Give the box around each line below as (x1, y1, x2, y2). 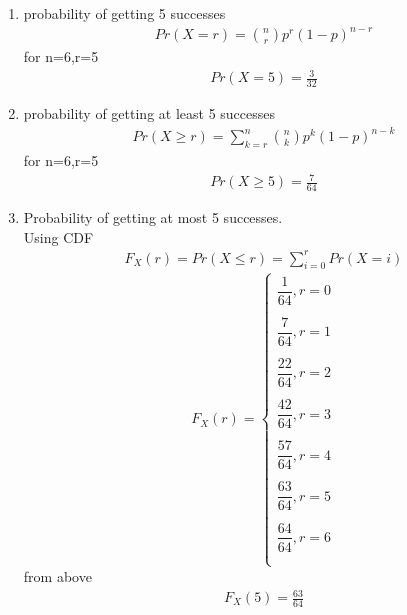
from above (23, 565, 92, 586)
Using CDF (23, 226, 94, 247)
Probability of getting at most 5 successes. (23, 206, 283, 227)
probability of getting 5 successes (23, 3, 226, 23)
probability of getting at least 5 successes (23, 103, 276, 124)
